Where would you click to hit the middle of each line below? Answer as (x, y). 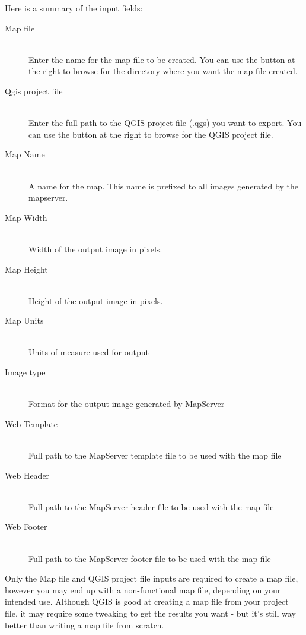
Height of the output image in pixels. (96, 300)
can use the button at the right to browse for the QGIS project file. (151, 134)
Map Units (24, 320)
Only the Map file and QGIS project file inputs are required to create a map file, (152, 578)
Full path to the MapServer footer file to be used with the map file (150, 558)
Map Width (26, 217)
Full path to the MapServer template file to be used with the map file (155, 455)
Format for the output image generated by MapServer (127, 404)
